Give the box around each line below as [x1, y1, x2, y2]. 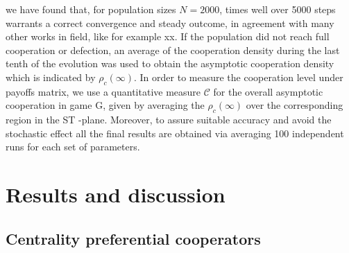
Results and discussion [6, 180, 225, 209]
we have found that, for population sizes [6, 2, 176, 16]
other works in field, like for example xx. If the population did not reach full [6, 29, 330, 44]
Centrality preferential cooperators [6, 227, 261, 249]
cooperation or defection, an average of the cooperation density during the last [6, 42, 340, 57]
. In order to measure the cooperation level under [134, 69, 343, 84]
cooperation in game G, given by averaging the [6, 98, 205, 112]
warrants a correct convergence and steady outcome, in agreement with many [6, 15, 334, 30]
